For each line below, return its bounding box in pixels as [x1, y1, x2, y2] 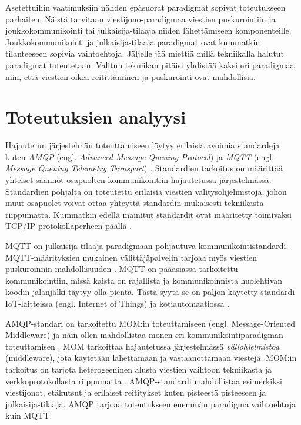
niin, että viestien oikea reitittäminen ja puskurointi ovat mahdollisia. [5, 70, 256, 82]
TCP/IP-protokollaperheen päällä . [5, 220, 132, 232]
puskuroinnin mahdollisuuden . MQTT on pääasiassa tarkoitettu [5, 263, 238, 275]
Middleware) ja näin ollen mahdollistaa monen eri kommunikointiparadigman [5, 328, 283, 341]
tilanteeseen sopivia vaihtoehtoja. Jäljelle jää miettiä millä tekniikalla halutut [5, 47, 285, 59]
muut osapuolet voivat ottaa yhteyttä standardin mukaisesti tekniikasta [5, 197, 264, 209]
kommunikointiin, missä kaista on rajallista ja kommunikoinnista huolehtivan [5, 274, 283, 286]
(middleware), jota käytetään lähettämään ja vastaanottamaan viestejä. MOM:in [5, 351, 297, 364]
